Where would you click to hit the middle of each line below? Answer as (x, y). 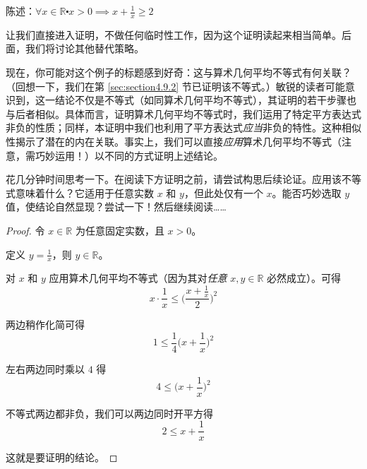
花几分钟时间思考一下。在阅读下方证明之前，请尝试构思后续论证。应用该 (174, 179)
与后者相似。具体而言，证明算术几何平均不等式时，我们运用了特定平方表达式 (183, 113)
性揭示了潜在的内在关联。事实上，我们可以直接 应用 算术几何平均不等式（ (174, 141)
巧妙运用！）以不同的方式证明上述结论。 (129, 155)
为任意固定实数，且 (120, 230)
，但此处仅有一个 (223, 192)
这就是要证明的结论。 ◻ (62, 457)
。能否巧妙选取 (307, 192)
